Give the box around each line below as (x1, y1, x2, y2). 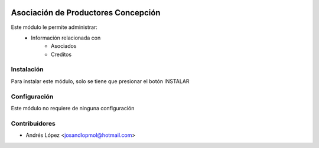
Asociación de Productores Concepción (11, 8, 161, 18)
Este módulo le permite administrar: (11, 24, 97, 31)
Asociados (51, 42, 77, 50)
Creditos (51, 51, 72, 58)
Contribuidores (11, 119, 56, 127)
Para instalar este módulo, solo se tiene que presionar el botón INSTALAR (11, 77, 190, 85)
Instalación (11, 65, 44, 74)
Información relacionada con (31, 34, 101, 41)
